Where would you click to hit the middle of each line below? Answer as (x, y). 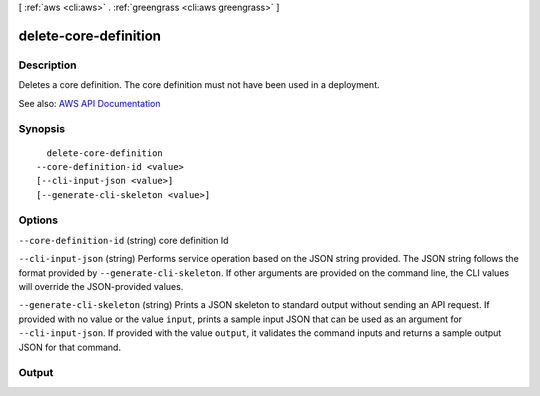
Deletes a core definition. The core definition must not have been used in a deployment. (199, 85)
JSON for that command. (70, 347)
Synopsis (41, 129)
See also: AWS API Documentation (89, 103)
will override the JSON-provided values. (101, 286)
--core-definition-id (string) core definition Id (123, 240)
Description (47, 65)
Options (38, 220)
